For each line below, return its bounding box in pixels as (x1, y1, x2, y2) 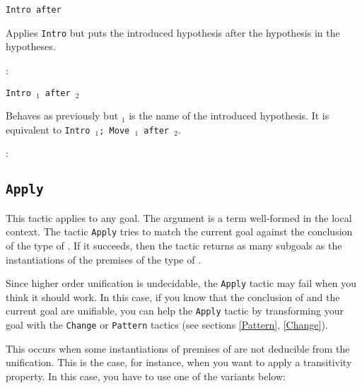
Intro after (6, 5, 62, 15)
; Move (99, 125, 130, 136)
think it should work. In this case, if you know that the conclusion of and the (6, 289, 340, 304)
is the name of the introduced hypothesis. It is (129, 108, 329, 123)
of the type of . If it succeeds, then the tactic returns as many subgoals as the (6, 238, 342, 253)
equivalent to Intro (6, 122, 90, 136)
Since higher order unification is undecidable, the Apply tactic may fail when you (6, 276, 357, 290)
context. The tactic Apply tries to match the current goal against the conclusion (6, 224, 353, 239)
